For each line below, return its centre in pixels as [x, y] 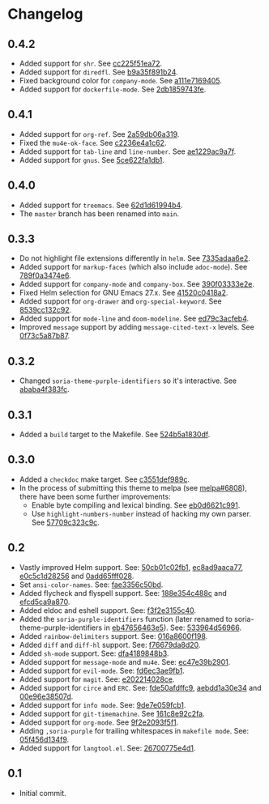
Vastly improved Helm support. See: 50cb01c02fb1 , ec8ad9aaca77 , [131, 567]
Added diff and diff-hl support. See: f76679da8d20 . [110, 644]
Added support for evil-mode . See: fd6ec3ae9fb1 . [102, 670]
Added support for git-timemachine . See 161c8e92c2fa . [112, 713]
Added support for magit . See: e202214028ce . [97, 679]
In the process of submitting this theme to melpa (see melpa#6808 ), [133, 487]
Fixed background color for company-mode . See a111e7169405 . [120, 81]
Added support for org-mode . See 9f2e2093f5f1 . [99, 722]
